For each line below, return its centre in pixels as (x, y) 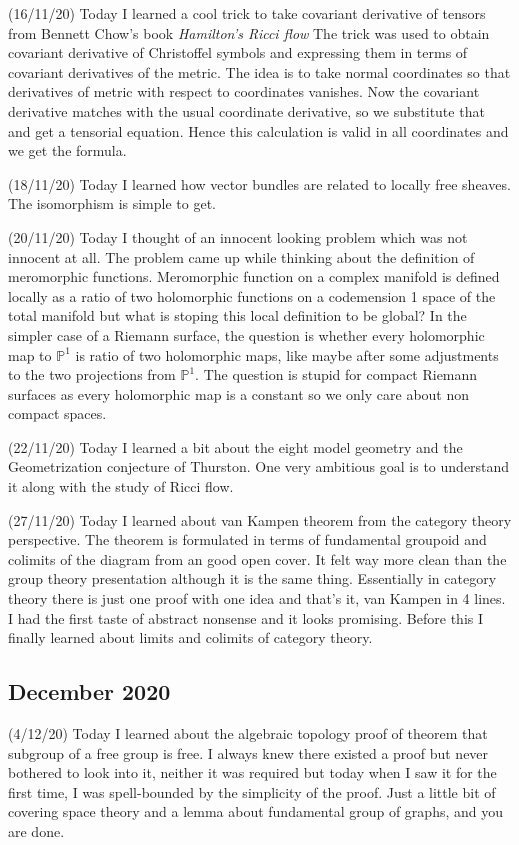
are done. (36, 830)
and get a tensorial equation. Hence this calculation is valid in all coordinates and (258, 130)
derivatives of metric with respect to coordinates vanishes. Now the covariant (244, 91)
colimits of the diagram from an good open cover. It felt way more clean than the (257, 558)
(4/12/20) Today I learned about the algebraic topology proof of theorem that (248, 733)
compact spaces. (57, 413)
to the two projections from (92, 374)
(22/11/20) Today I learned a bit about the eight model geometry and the (235, 446)
